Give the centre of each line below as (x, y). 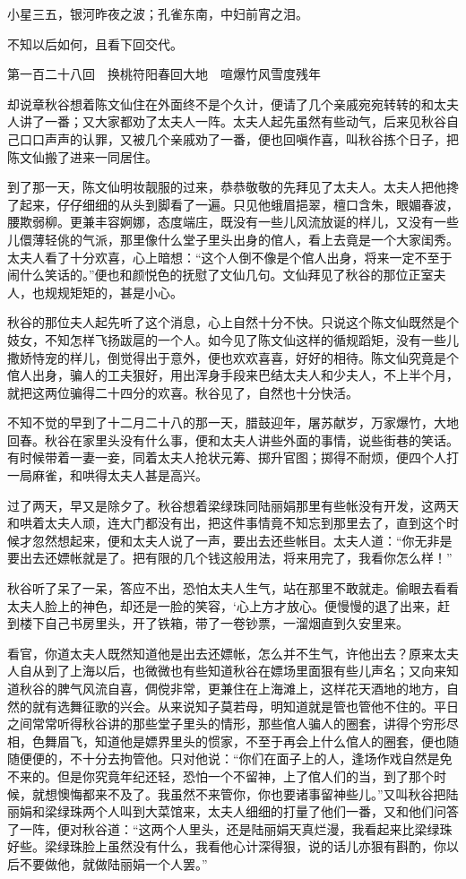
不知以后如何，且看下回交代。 (95, 43)
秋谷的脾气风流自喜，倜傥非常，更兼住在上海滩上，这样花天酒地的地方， (233, 688)
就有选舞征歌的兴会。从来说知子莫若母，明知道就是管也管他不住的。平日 (245, 706)
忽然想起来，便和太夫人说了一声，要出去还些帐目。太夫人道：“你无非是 (242, 540)
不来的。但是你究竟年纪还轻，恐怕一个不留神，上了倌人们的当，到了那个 (220, 776)
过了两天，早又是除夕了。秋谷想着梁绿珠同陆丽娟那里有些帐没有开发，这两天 (233, 505)
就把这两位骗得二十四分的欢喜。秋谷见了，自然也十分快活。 (183, 392)
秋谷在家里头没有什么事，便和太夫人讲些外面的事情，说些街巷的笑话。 (251, 439)
